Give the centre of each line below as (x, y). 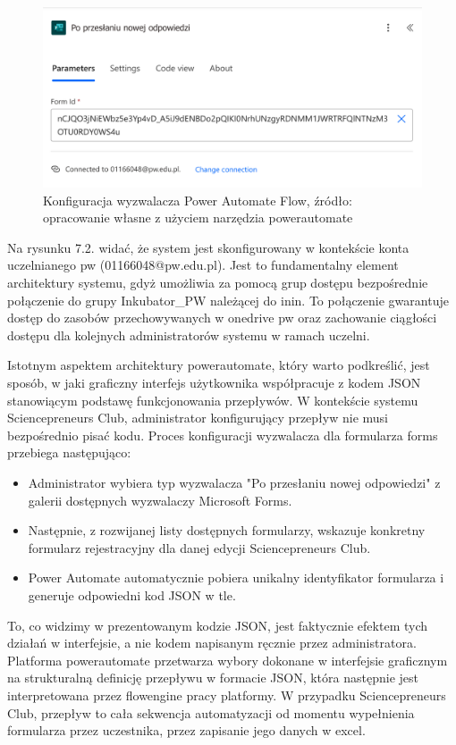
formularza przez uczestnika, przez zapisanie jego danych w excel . (186, 730)
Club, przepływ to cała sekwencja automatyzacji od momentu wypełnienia (211, 712)
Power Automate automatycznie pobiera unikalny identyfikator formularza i (236, 578)
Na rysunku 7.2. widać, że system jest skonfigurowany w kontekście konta (208, 247)
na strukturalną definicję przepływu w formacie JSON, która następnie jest (213, 678)
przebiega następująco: (69, 452)
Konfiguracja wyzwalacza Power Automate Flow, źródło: (198, 200)
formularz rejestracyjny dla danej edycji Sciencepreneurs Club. (199, 547)
